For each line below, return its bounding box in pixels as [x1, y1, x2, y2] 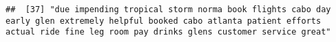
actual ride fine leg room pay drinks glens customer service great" [6, 27, 331, 37]
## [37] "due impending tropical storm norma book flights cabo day [6, 5, 331, 14]
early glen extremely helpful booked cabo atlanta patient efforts [6, 16, 322, 26]
